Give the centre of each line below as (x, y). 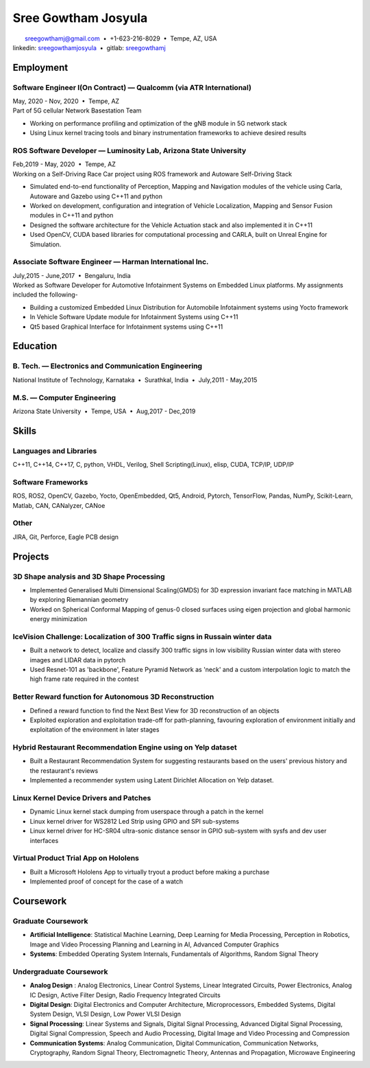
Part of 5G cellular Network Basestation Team (77, 111)
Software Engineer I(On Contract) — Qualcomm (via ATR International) (132, 87)
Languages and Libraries (55, 451)
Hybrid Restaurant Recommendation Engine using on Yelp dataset (125, 747)
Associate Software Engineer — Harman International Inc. (111, 262)
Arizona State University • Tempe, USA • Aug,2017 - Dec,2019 (104, 411)
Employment (40, 68)
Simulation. (46, 244)
